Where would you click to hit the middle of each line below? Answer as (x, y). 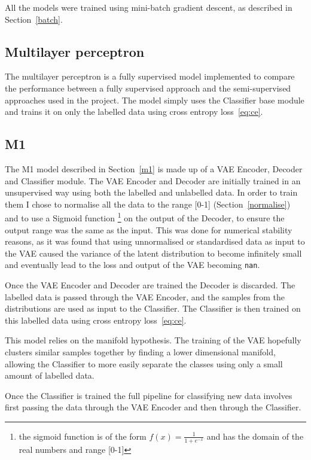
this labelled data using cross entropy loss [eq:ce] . (96, 320)
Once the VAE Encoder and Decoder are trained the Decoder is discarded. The (150, 285)
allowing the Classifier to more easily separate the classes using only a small (144, 363)
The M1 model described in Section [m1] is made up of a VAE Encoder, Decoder (154, 168)
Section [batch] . (34, 19)
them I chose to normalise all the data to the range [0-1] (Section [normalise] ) (148, 204)
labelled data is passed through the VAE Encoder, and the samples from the (145, 296)
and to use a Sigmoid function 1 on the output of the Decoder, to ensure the (145, 217)
